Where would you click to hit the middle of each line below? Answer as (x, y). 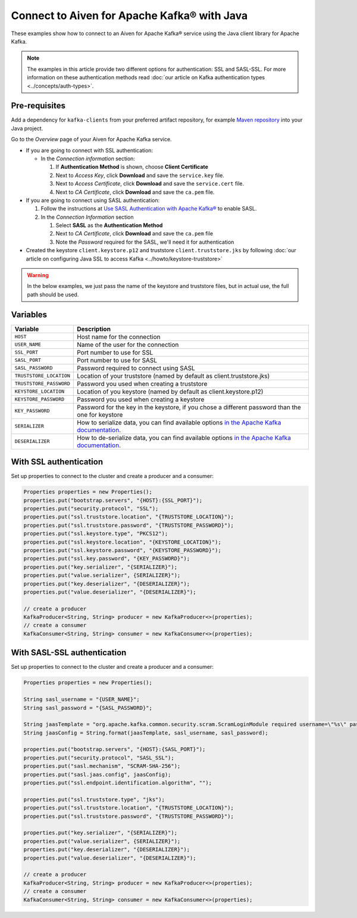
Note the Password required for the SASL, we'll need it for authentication (145, 242)
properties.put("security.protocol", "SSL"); (91, 509)
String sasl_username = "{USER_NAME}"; (82, 700)
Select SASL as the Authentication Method (109, 225)
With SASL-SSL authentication (69, 653)
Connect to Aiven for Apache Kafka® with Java (129, 15)
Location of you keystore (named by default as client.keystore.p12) (170, 392)
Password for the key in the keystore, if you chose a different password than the (189, 407)
